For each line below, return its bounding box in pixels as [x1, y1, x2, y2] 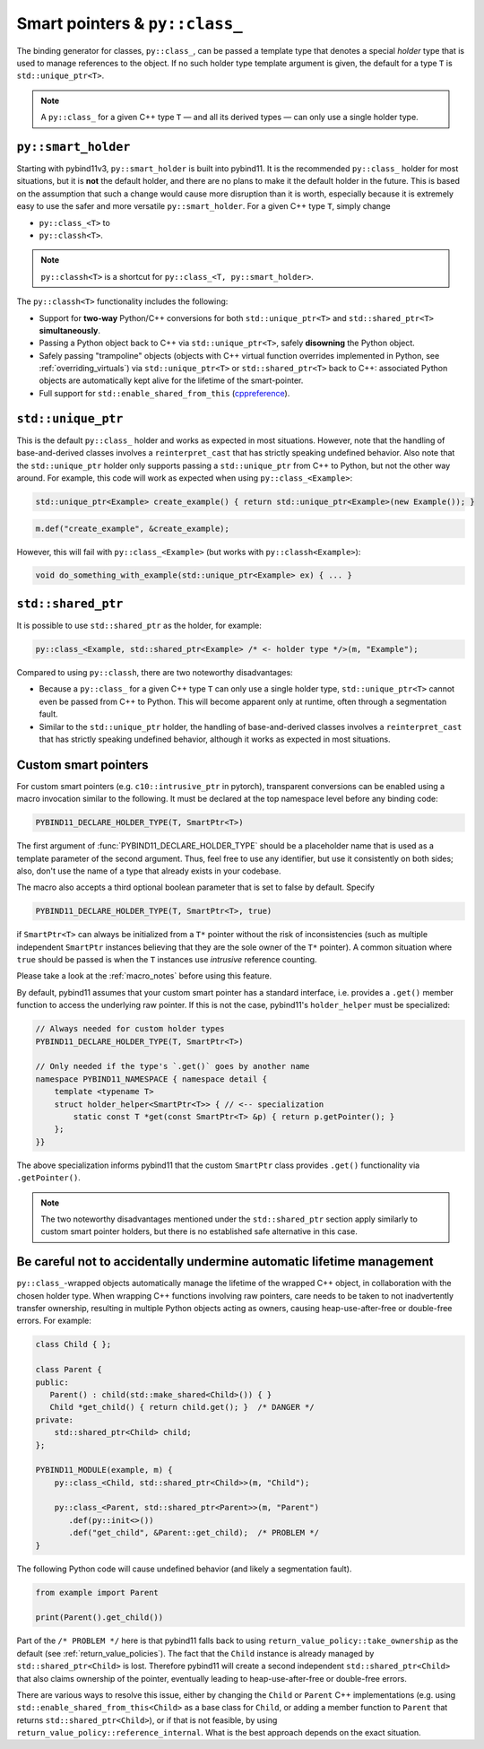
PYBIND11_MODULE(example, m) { [35, 1465, 174, 1475]
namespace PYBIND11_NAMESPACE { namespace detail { [35, 1074, 268, 1084]
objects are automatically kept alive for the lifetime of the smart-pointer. [39, 375, 304, 386]
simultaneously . [39, 325, 101, 335]
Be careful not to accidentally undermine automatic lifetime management [16, 1254, 434, 1269]
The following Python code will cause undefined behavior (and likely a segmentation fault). [16, 1563, 352, 1574]
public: [35, 1377, 69, 1388]
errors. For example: [16, 1315, 91, 1327]
